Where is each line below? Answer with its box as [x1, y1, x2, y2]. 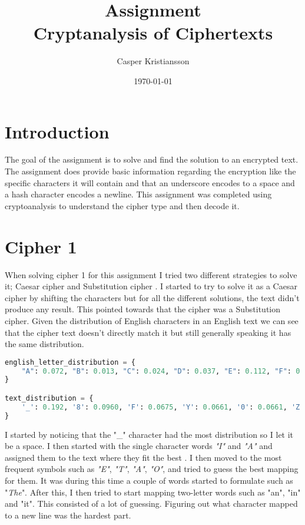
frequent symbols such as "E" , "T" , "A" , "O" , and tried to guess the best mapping [5, 463, 299, 475]
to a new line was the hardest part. [5, 509, 131, 521]
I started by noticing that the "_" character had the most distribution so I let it [5, 428, 294, 440]
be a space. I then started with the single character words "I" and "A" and [5, 440, 273, 452]
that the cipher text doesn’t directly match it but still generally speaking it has [5, 326, 291, 338]
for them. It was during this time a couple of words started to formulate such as [5, 474, 293, 486]
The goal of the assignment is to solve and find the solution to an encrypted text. [5, 153, 299, 166]
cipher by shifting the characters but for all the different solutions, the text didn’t [5, 291, 300, 303]
